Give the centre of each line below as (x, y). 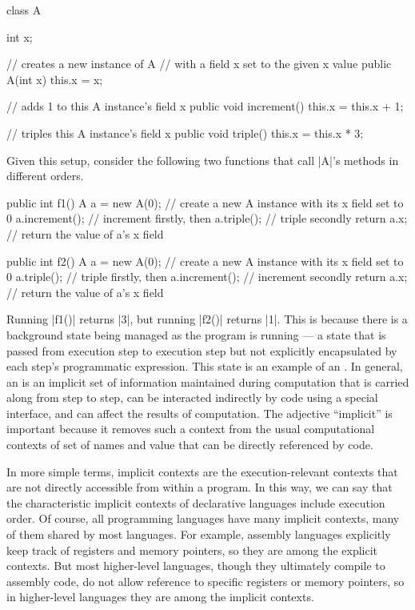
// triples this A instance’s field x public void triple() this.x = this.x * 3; (185, 132)
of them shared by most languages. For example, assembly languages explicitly (199, 534)
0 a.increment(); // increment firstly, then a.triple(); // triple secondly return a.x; (207, 218)
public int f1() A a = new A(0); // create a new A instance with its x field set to (205, 202)
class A (24, 10)
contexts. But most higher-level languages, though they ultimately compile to (196, 566)
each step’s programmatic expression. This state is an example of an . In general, (205, 366)
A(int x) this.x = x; (55, 79)
